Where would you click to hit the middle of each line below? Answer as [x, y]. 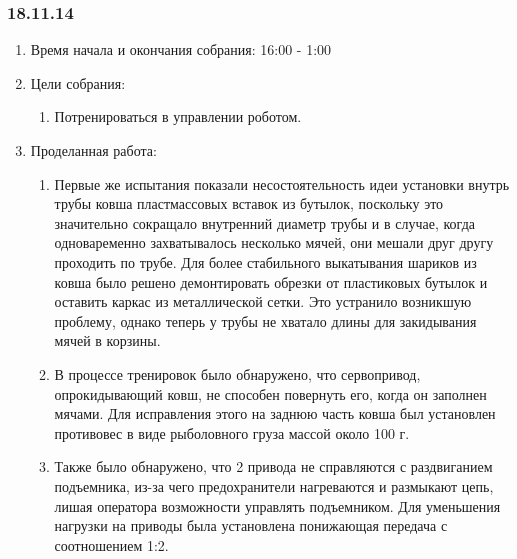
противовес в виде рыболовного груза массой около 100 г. [232, 432]
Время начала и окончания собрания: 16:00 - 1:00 [181, 49]
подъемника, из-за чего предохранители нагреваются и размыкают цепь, [274, 485]
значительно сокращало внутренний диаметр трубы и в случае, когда [264, 222]
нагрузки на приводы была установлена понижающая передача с [251, 525]
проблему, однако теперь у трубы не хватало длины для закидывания [265, 320]
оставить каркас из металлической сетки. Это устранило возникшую [263, 301]
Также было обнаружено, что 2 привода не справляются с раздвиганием [273, 466]
